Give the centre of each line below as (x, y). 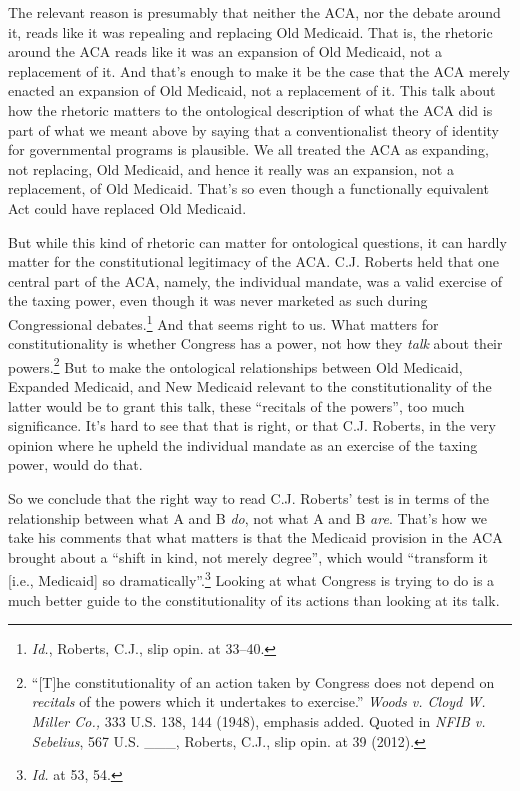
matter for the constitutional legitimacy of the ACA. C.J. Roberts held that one (254, 261)
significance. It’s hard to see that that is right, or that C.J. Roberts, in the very (252, 425)
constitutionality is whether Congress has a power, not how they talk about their (255, 343)
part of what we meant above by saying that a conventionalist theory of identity (254, 129)
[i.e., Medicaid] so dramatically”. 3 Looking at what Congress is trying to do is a (251, 578)
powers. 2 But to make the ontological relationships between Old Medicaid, (235, 365)
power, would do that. (75, 464)
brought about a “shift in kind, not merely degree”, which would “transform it (248, 556)
